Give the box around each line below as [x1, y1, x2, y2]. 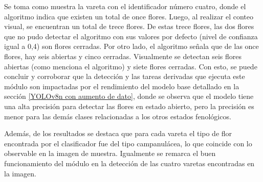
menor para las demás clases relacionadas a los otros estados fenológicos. [4, 111, 231, 121]
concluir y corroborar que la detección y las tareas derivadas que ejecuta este [4, 71, 245, 82]
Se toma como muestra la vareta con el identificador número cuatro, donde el [4, 1, 246, 11]
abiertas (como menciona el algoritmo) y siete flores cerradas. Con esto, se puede [4, 61, 257, 71]
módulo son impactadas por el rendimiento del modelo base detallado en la [4, 81, 239, 91]
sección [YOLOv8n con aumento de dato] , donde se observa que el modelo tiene [4, 91, 254, 101]
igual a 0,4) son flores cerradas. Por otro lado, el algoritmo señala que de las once [4, 41, 259, 51]
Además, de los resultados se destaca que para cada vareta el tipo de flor [4, 128, 232, 139]
